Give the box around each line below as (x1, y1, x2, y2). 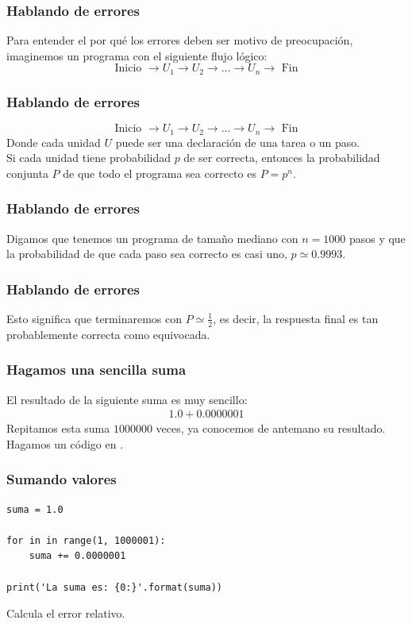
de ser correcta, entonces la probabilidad (183, 149, 380, 166)
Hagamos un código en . (6, 435, 124, 452)
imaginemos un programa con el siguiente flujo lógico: (6, 47, 268, 64)
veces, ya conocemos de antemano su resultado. (156, 420, 386, 437)
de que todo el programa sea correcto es (63, 164, 256, 181)
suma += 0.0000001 (29, 550, 126, 562)
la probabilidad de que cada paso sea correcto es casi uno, (6, 245, 287, 262)
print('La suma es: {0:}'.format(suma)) (6, 581, 223, 593)
